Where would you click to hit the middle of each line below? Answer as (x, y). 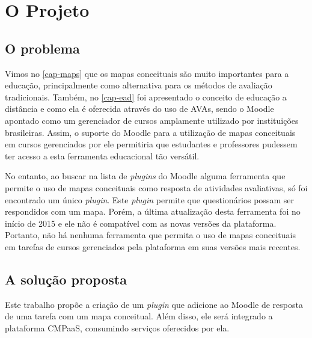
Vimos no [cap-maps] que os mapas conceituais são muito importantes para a (147, 73)
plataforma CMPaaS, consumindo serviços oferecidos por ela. (117, 327)
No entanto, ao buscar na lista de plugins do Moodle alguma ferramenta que (145, 176)
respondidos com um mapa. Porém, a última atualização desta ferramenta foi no (153, 211)
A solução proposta (66, 279)
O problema (42, 48)
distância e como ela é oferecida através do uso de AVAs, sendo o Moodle (139, 109)
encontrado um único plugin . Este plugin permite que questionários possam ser (149, 199)
